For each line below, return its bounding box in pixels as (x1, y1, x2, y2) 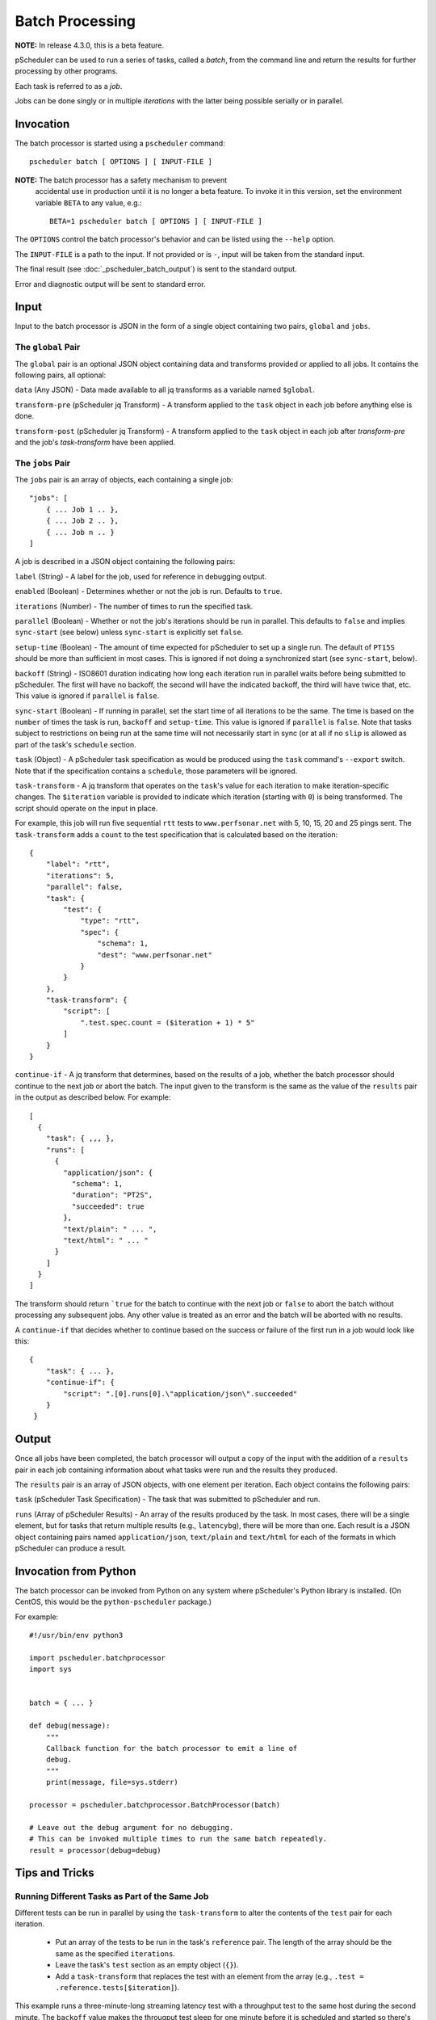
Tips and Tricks (15, 1866, 94, 1880)
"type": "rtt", (80, 916, 140, 925)
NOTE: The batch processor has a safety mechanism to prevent (15, 175, 228, 185)
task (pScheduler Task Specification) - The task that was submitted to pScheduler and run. (15, 1495, 321, 1504)
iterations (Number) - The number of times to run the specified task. (15, 601, 254, 611)
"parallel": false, (45, 882, 124, 892)
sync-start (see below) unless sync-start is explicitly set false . (15, 627, 244, 638)
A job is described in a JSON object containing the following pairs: (15, 557, 236, 566)
